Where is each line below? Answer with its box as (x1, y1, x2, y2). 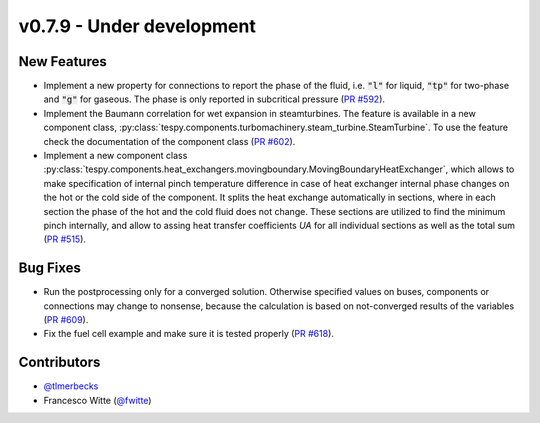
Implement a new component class (43, 150, 188, 162)
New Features (18, 53, 107, 70)
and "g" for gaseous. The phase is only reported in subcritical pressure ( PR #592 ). (43, 93, 385, 105)
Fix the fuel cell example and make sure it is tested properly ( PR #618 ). (43, 328, 335, 340)
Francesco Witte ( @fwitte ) (43, 394, 152, 406)
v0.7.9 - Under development (18, 15, 257, 37)
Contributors (18, 354, 101, 371)
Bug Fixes (18, 260, 82, 277)
